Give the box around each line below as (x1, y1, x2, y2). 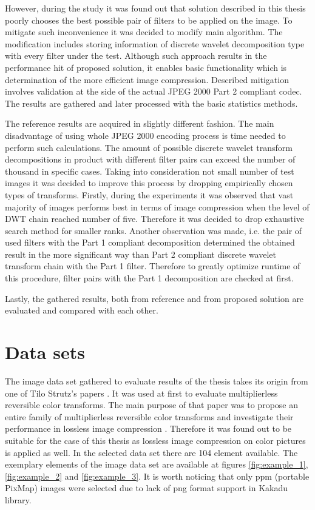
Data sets (5, 340, 85, 364)
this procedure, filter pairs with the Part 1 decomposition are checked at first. (5, 272, 294, 284)
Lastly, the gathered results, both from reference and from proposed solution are (5, 292, 304, 304)
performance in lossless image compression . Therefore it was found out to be (5, 422, 292, 435)
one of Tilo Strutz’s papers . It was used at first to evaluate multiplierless (5, 386, 278, 399)
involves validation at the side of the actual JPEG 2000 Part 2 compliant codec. (5, 85, 302, 98)
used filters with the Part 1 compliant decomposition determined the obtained (5, 236, 295, 249)
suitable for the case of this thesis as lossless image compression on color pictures (5, 434, 306, 446)
